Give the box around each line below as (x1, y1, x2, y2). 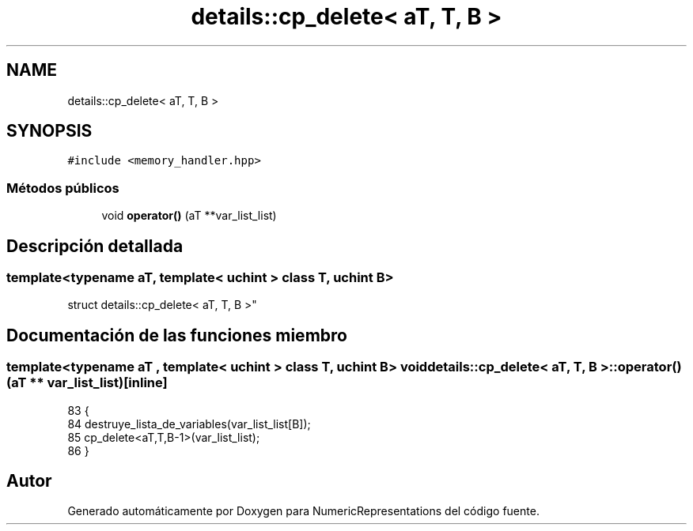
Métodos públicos (6, 179, 119, 196)
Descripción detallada (6, 235, 184, 256)
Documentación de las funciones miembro (6, 325, 347, 345)
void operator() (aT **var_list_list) (101, 209, 277, 223)
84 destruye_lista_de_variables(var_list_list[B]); (67, 416, 311, 431)
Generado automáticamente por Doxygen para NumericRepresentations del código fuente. (67, 504, 540, 518)
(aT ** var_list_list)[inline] (6, 375, 168, 391)
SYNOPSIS (6, 121, 93, 141)
